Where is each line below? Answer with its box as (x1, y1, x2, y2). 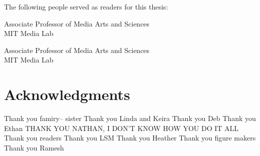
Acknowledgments (4, 84, 130, 104)
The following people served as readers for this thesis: (4, 1, 168, 11)
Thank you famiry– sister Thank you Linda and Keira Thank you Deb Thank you (4, 113, 256, 123)
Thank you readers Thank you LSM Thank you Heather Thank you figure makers (4, 132, 256, 143)
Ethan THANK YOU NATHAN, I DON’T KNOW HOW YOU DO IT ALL (4, 122, 239, 133)
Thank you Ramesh (4, 142, 64, 152)
